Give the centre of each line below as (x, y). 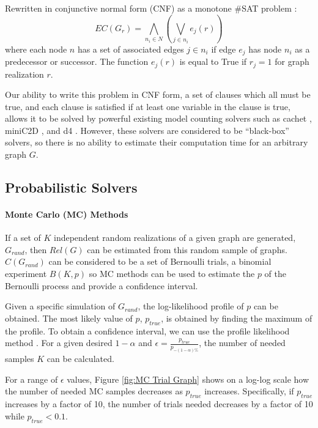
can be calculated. (80, 359)
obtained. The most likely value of (69, 318)
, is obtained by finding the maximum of (237, 318)
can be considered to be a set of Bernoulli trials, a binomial (160, 261)
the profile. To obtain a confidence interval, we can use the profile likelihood (147, 330)
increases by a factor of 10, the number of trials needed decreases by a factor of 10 (159, 404)
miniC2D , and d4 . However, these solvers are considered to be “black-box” (147, 130)
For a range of (31, 379)
